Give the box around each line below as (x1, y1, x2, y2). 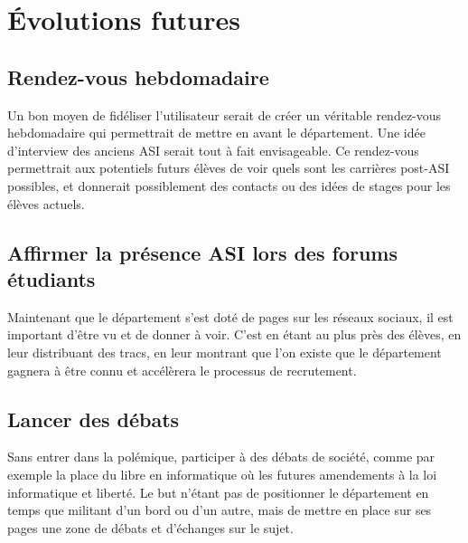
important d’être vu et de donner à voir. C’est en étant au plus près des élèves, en (7, 325, 462, 344)
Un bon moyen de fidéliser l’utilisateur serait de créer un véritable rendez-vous (7, 105, 442, 124)
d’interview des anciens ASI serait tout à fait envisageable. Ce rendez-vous (7, 140, 419, 159)
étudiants (7, 264, 96, 292)
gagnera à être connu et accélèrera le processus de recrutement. (7, 360, 357, 379)
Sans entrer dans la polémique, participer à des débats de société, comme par (7, 447, 435, 466)
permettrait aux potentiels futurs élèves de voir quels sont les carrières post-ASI (7, 158, 450, 177)
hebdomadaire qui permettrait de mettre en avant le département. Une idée (7, 123, 426, 142)
